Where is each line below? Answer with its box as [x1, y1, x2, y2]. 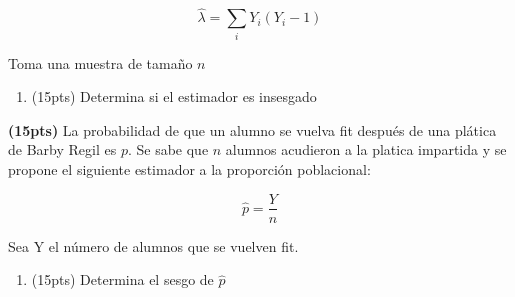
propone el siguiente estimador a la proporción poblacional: [8, 158, 371, 179]
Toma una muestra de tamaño [8, 52, 193, 73]
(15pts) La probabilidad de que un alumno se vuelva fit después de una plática [8, 119, 497, 140]
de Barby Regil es [8, 139, 117, 160]
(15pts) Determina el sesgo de [31, 269, 214, 290]
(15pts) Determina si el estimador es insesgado [31, 86, 317, 107]
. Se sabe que [127, 139, 209, 160]
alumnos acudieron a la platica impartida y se [225, 139, 507, 160]
